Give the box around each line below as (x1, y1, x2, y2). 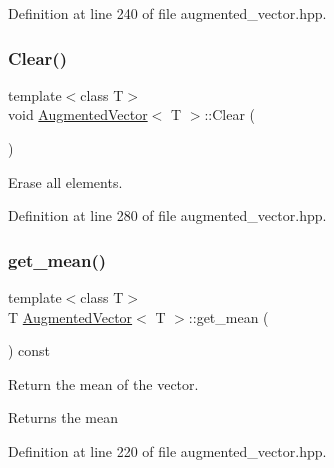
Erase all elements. (8, 171, 123, 192)
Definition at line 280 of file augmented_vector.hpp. (8, 205, 327, 226)
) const (8, 340, 51, 361)
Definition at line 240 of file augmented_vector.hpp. (8, 3, 327, 23)
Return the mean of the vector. (8, 373, 199, 394)
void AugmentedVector (8, 104, 148, 125)
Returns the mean (8, 407, 118, 428)
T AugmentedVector (8, 306, 133, 327)
